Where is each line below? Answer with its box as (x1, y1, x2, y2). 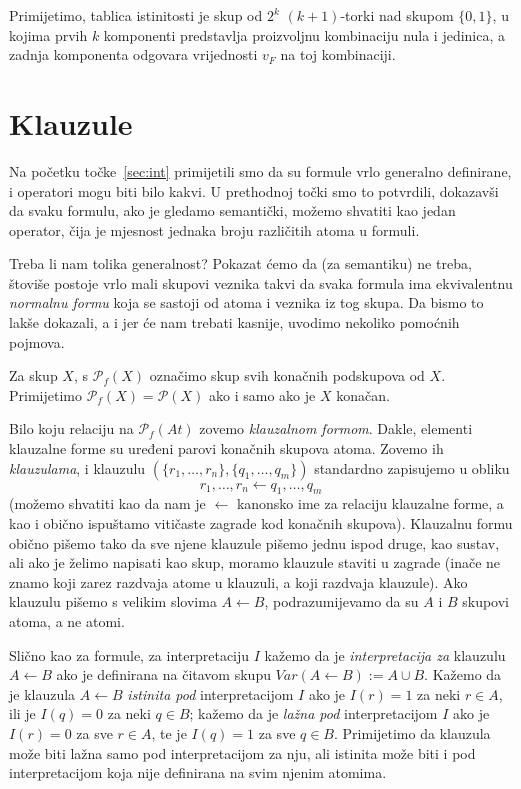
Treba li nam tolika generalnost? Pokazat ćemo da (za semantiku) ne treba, (9, 253, 472, 274)
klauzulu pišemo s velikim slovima (9, 591, 217, 612)
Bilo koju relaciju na (9, 418, 134, 439)
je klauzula (9, 683, 76, 704)
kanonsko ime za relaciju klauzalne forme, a (236, 493, 504, 514)
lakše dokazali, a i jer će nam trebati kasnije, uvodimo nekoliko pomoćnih (9, 312, 460, 333)
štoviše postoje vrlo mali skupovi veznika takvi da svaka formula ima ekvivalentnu (9, 272, 513, 293)
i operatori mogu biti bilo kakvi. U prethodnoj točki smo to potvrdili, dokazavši (9, 180, 499, 201)
